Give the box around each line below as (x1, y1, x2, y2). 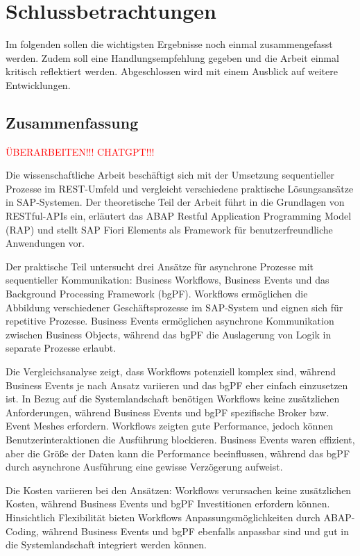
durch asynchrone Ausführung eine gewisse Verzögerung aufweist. (6, 459, 283, 474)
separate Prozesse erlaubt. (6, 341, 117, 355)
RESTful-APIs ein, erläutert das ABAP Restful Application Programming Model (6, 208, 352, 223)
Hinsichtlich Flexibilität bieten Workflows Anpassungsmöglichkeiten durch (6, 509, 320, 524)
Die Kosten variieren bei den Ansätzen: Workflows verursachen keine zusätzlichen (6, 482, 352, 497)
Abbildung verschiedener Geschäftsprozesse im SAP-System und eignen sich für (6, 300, 343, 314)
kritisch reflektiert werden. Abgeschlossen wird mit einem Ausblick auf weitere (6, 64, 338, 79)
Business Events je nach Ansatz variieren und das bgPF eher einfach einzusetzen (6, 377, 348, 392)
